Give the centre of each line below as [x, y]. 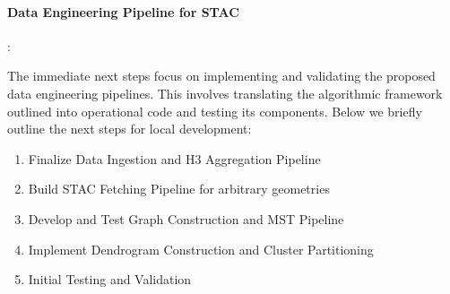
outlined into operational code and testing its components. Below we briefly [215, 111]
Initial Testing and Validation [110, 279]
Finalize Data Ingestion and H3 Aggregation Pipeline [174, 158]
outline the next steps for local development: [130, 129]
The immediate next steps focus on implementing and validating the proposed [221, 76]
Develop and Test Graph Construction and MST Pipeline [186, 218]
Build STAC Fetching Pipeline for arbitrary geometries [179, 189]
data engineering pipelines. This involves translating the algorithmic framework [225, 93]
